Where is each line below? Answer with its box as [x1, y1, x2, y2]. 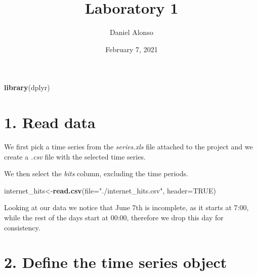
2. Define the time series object [4, 252, 227, 272]
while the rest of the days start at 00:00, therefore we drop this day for [4, 212, 224, 222]
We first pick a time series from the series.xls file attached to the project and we [4, 141, 253, 152]
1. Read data [4, 112, 96, 133]
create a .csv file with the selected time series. [4, 151, 146, 162]
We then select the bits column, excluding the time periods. [4, 168, 188, 179]
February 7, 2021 [105, 44, 158, 54]
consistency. [4, 222, 40, 232]
